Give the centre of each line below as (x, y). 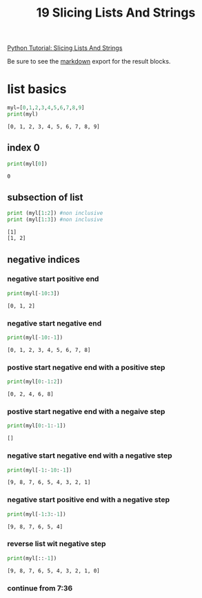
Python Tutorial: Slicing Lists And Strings (65, 48)
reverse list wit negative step (57, 544)
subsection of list (46, 197)
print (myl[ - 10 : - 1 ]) (35, 337)
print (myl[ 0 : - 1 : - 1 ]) (37, 426)
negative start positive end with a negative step (89, 500)
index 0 (23, 148)
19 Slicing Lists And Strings (116, 13)
